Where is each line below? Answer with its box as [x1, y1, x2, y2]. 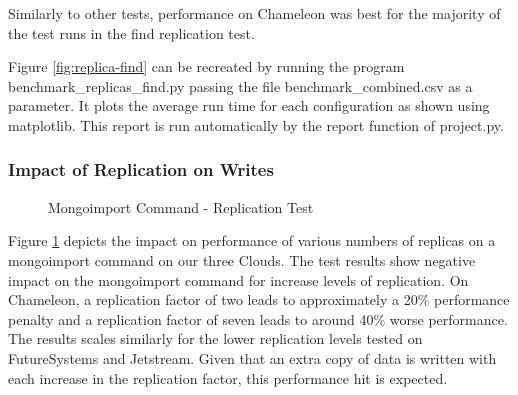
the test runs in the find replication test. [8, 22, 255, 43]
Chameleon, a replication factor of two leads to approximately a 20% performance [8, 289, 510, 310]
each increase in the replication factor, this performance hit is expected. [8, 367, 448, 388]
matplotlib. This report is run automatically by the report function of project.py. [8, 114, 504, 135]
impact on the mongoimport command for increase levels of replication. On [8, 269, 469, 290]
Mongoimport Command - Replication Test [48, 196, 314, 217]
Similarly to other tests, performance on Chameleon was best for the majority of [8, 3, 501, 23]
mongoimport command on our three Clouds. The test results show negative [8, 249, 476, 270]
